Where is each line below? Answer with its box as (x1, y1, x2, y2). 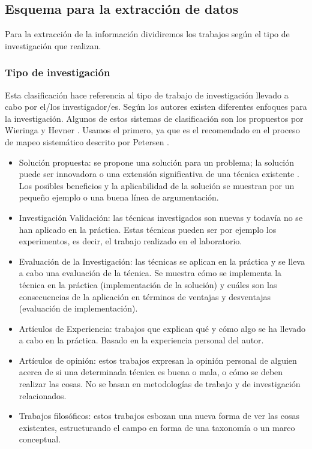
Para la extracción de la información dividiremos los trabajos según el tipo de (5, 28, 290, 40)
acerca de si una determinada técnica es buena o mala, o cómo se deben (19, 366, 283, 378)
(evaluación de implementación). (19, 302, 138, 315)
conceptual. (19, 433, 61, 445)
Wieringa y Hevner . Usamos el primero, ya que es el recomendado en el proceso (5, 124, 300, 136)
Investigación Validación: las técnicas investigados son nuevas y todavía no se (19, 211, 303, 223)
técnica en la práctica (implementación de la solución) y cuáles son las (19, 278, 277, 291)
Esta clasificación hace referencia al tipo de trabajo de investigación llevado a (5, 88, 289, 101)
